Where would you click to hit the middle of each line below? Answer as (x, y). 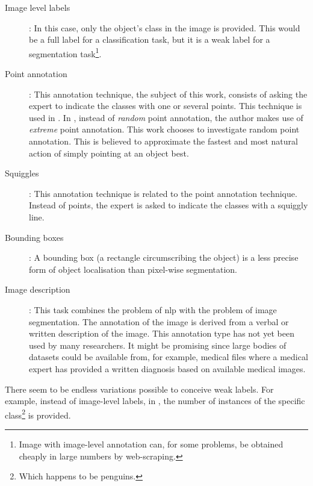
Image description (38, 289)
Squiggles (22, 173)
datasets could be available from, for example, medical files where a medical (169, 357)
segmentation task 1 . (65, 52)
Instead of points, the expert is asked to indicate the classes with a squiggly (169, 205)
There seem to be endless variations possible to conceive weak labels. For (139, 389)
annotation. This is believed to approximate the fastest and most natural (163, 141)
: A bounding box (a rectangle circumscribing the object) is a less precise (164, 257)
